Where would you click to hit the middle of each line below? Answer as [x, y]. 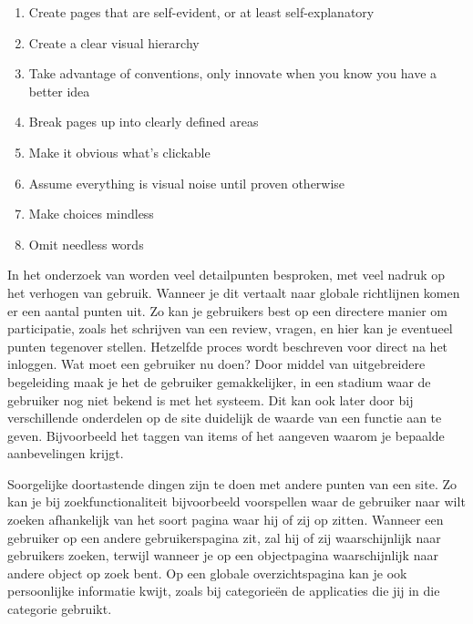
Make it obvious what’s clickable [119, 152]
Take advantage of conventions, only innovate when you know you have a [233, 73]
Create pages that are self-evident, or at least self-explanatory [201, 12]
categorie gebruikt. [60, 609]
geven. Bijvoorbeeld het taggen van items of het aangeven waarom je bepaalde [226, 435]
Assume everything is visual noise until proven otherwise [187, 183]
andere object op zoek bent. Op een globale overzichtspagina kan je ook [207, 573]
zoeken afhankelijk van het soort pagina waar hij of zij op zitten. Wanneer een [226, 520]
